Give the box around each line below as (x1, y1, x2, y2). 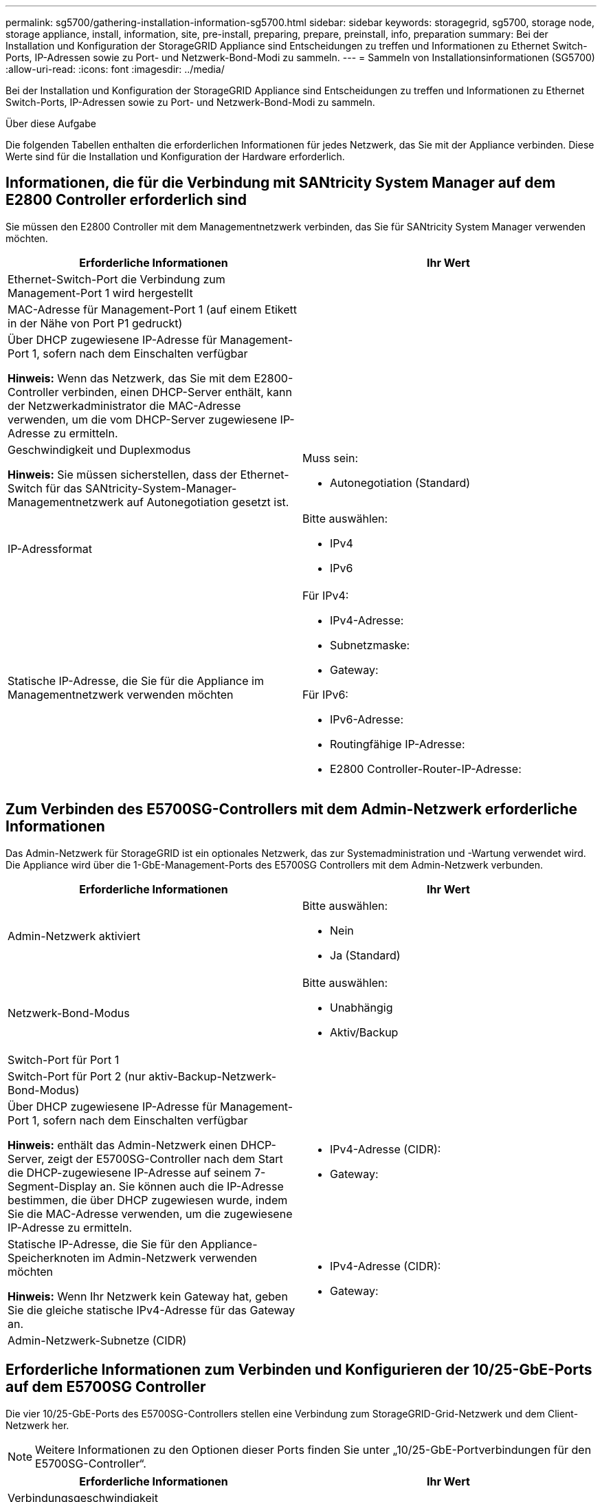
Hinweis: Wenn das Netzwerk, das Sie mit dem (8, 371, 251, 385)
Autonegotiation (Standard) (330, 475, 471, 490)
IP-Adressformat (8, 541, 92, 556)
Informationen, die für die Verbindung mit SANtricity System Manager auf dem (5, 174, 556, 192)
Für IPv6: (302, 687, 348, 701)
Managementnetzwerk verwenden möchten (8, 687, 234, 701)
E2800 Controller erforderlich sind (5, 191, 247, 209)
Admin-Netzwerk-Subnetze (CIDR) (8, 1333, 187, 1347)
